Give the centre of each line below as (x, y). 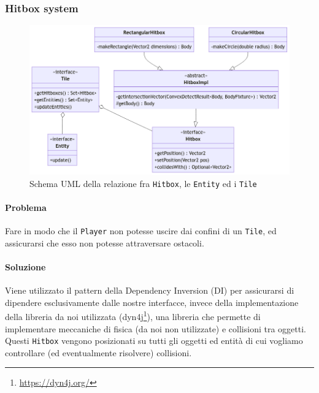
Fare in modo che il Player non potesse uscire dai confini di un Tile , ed (141, 231)
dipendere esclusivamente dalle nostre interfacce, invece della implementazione (152, 302)
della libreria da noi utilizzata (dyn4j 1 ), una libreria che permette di (133, 316)
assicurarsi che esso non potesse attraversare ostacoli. (105, 242)
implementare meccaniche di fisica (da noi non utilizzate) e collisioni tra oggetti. (156, 328)
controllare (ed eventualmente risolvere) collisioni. (98, 352)
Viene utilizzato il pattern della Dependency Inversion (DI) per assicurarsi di (150, 290)
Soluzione (25, 267)
